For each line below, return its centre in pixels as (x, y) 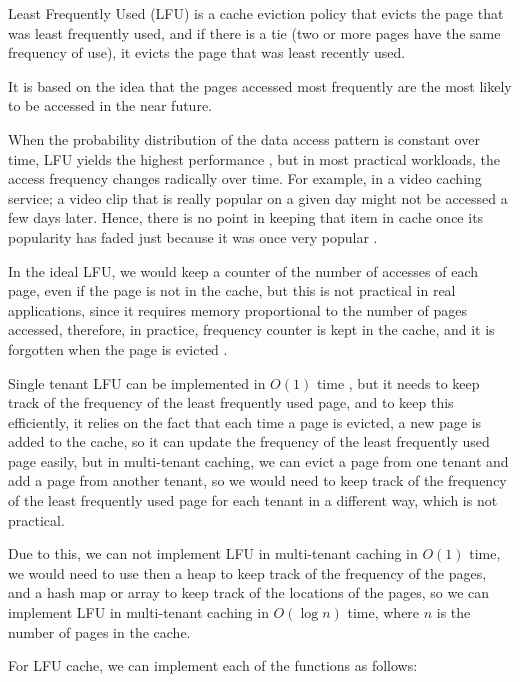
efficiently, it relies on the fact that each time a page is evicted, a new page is (245, 421)
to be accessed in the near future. (110, 105)
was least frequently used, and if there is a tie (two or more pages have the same (254, 32)
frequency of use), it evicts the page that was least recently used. (207, 52)
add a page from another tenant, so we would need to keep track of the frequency (257, 480)
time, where (383, 612)
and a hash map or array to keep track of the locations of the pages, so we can (249, 592)
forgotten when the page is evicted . (118, 348)
